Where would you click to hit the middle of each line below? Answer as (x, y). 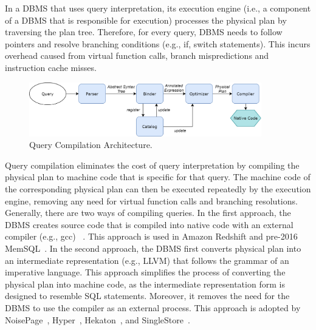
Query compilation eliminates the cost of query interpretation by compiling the (152, 165)
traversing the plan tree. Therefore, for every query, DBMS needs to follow (144, 32)
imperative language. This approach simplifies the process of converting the (145, 272)
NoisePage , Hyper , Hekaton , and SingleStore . (98, 319)
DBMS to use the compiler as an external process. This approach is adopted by (153, 307)
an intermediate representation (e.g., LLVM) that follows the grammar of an (147, 260)
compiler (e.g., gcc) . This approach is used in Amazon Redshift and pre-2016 (151, 236)
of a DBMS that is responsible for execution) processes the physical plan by (146, 20)
